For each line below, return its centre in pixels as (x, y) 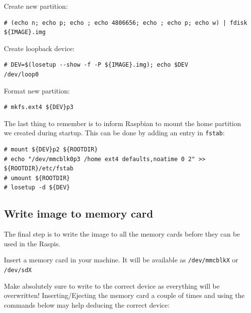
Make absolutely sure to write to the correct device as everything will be (112, 285)
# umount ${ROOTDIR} (37, 178)
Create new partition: (36, 6)
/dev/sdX (18, 270)
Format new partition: (37, 90)
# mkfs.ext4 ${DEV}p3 (39, 107)
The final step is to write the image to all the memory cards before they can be (122, 234)
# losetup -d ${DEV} (37, 188)
